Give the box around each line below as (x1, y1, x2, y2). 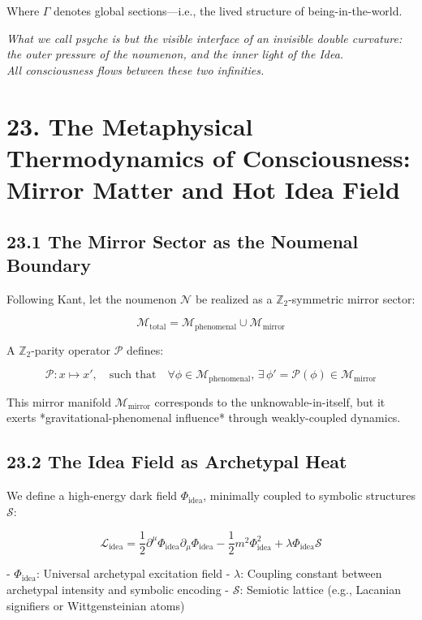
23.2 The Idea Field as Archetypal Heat (6, 449, 347, 474)
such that (109, 369, 157, 381)
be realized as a (195, 290, 273, 307)
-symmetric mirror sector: (288, 290, 416, 307)
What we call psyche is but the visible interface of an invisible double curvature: (6, 29, 403, 46)
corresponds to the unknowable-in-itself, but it (154, 393, 385, 410)
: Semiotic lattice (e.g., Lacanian (239, 581, 401, 598)
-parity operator (31, 341, 110, 358)
